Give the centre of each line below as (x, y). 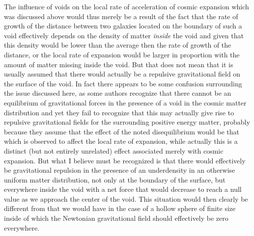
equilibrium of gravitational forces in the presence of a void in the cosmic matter (125, 102)
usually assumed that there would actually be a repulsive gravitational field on (122, 74)
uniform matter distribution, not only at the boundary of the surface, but (115, 179)
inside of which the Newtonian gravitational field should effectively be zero (116, 218)
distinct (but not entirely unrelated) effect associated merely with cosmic (114, 150)
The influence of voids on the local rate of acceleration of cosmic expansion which (127, 6)
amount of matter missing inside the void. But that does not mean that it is (119, 64)
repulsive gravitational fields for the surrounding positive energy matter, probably (127, 122)
